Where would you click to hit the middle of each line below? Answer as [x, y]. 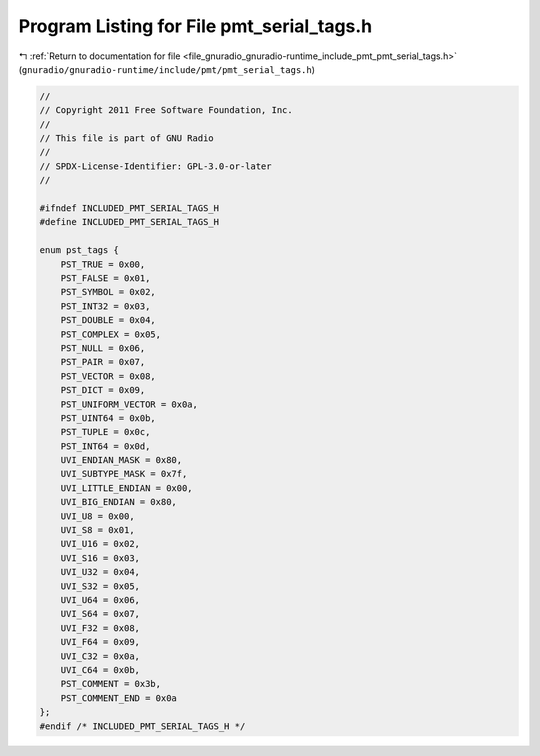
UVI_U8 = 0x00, [97, 516]
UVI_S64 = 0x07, [100, 614]
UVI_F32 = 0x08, [100, 628]
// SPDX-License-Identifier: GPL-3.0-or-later [155, 166]
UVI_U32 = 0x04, [100, 572]
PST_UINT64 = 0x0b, [108, 418]
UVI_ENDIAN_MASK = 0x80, [121, 460]
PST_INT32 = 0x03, [105, 306]
